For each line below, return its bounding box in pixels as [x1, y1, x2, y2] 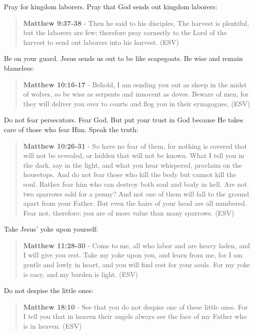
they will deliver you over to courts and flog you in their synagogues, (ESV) [23, 98, 250, 108]
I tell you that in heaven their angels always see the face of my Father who [23, 311, 247, 321]
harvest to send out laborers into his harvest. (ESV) [23, 37, 179, 47]
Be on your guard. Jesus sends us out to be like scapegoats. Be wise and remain [4, 53, 243, 63]
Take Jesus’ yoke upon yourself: [4, 224, 98, 234]
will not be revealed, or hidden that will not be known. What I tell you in [23, 150, 244, 160]
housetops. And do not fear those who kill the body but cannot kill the [23, 169, 236, 179]
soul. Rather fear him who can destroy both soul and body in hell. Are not [23, 178, 247, 189]
